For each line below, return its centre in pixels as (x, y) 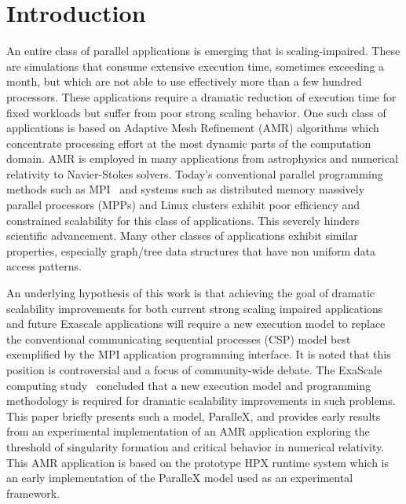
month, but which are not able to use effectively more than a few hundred (184, 81)
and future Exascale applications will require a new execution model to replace (196, 324)
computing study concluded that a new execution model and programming (189, 385)
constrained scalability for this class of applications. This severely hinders (183, 220)
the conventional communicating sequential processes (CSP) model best (179, 338)
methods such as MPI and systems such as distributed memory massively (186, 189)
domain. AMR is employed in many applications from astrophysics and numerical (202, 158)
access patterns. (44, 266)
